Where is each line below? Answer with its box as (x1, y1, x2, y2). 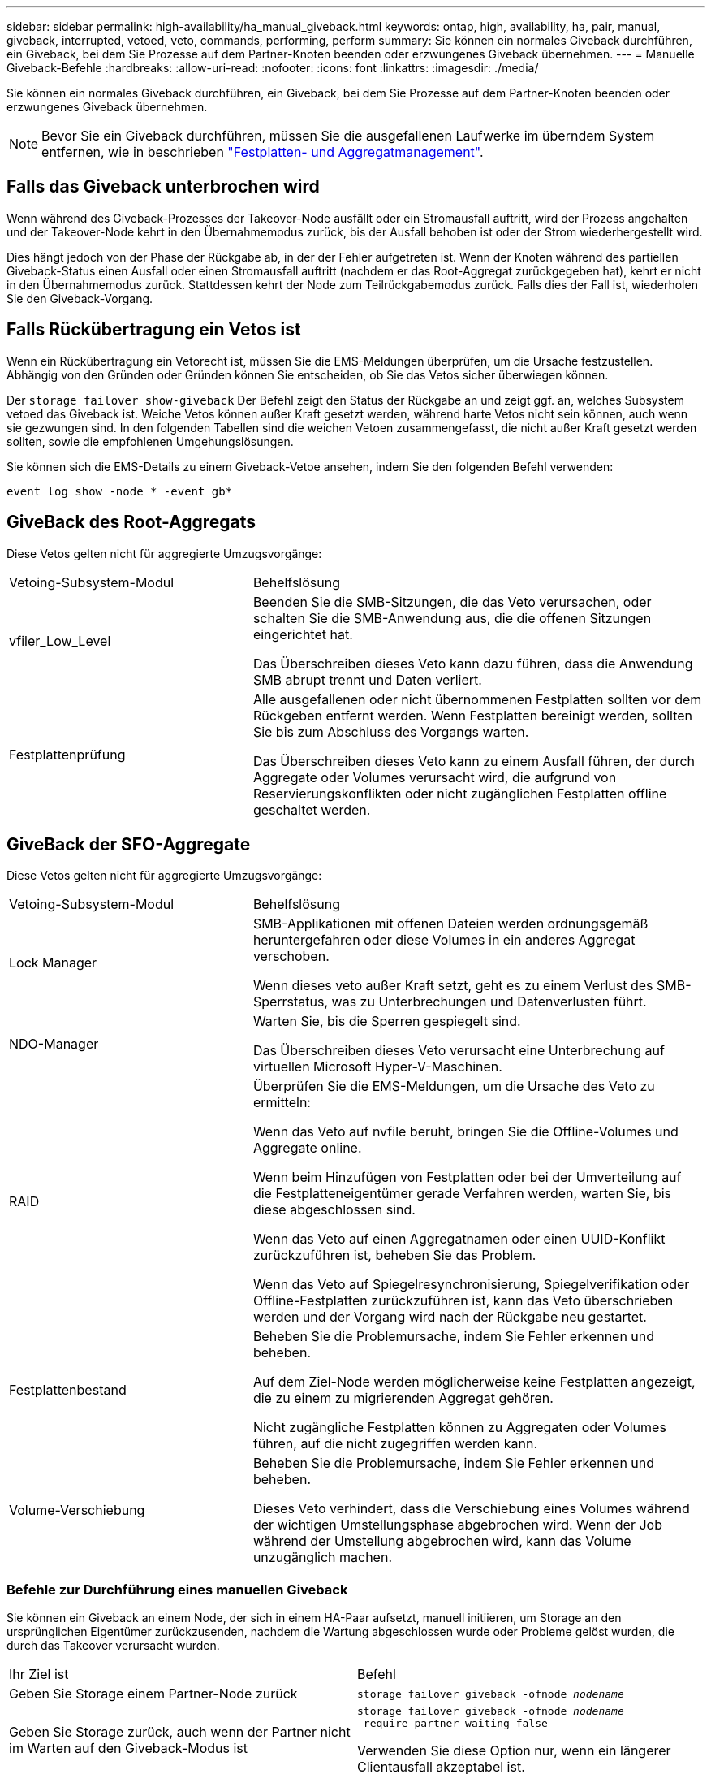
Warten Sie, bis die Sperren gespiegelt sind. (252, 1013, 521, 1030)
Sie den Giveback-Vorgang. (6, 291, 153, 305)
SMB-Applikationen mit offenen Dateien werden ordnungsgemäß (252, 915, 649, 932)
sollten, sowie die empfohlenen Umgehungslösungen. (6, 434, 294, 448)
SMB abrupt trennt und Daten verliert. (252, 671, 482, 688)
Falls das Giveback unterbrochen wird (6, 176, 320, 197)
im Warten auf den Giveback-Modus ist (9, 1740, 248, 1757)
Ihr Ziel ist (9, 1666, 69, 1683)
